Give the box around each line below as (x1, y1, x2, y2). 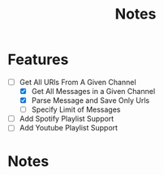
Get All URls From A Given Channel (19, 77, 136, 87)
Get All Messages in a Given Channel (31, 87, 156, 96)
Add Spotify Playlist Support (19, 114, 114, 124)
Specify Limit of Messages (31, 105, 121, 114)
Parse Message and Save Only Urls (31, 96, 150, 105)
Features (7, 50, 69, 69)
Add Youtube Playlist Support (19, 123, 119, 133)
